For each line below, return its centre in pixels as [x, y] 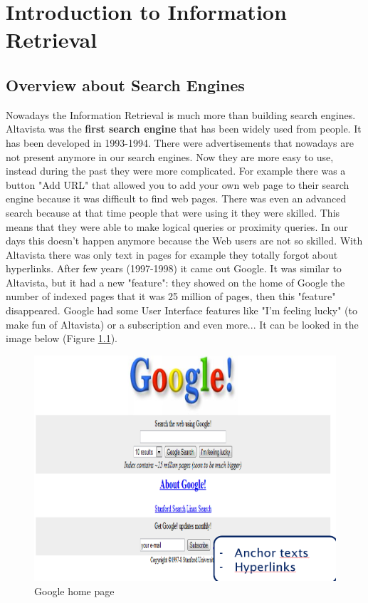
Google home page [74, 591]
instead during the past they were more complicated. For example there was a [176, 171]
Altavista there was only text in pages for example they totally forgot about [172, 254]
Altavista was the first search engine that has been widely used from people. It [184, 129]
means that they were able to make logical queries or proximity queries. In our [177, 226]
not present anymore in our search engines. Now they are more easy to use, [170, 156]
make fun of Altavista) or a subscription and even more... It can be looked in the [182, 324]
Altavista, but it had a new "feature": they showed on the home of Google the [175, 282]
